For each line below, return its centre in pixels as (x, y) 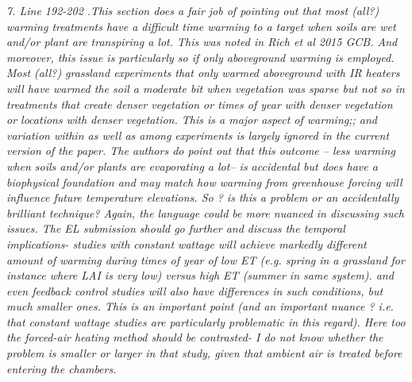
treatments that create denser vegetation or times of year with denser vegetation (200, 104)
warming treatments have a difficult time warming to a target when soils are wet (201, 26)
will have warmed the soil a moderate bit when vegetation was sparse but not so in (206, 88)
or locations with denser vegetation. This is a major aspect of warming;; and (192, 120)
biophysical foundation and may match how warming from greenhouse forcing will (204, 181)
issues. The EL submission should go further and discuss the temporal (176, 228)
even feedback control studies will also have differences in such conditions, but (195, 290)
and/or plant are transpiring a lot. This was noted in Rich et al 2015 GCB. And (202, 42)
